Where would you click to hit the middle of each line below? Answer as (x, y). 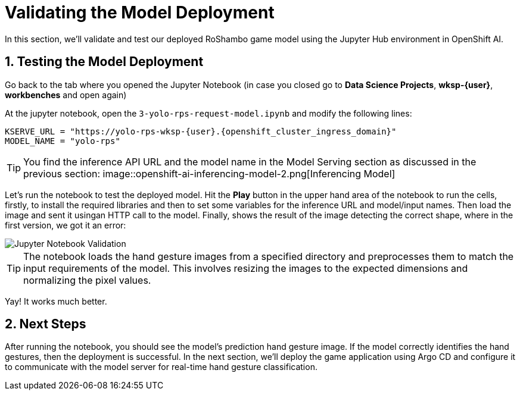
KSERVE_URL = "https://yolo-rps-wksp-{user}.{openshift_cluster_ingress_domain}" (201, 131)
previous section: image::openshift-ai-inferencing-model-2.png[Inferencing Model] (209, 173)
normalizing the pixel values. (87, 280)
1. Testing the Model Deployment (104, 62)
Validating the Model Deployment (140, 12)
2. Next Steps (46, 324)
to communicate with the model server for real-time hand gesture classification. (161, 367)
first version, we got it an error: (66, 225)
